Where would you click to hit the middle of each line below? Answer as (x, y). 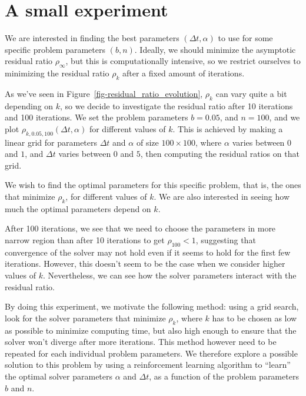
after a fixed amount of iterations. (183, 73)
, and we (285, 117)
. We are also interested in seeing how (222, 197)
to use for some (245, 38)
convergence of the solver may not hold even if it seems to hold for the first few (148, 252)
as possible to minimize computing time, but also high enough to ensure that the (151, 330)
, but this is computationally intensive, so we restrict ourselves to (183, 61)
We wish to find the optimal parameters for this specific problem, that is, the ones (153, 185)
